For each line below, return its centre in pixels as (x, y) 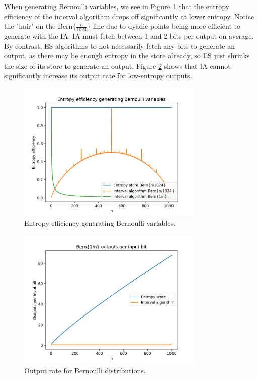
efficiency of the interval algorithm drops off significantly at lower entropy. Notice (129, 16)
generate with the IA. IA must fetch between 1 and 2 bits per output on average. (129, 36)
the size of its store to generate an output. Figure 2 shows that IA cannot (117, 65)
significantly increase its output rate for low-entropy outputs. (98, 75)
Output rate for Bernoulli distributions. (85, 370)
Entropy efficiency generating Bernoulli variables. (100, 223)
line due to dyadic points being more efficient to (166, 26)
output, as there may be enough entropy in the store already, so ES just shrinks (127, 56)
